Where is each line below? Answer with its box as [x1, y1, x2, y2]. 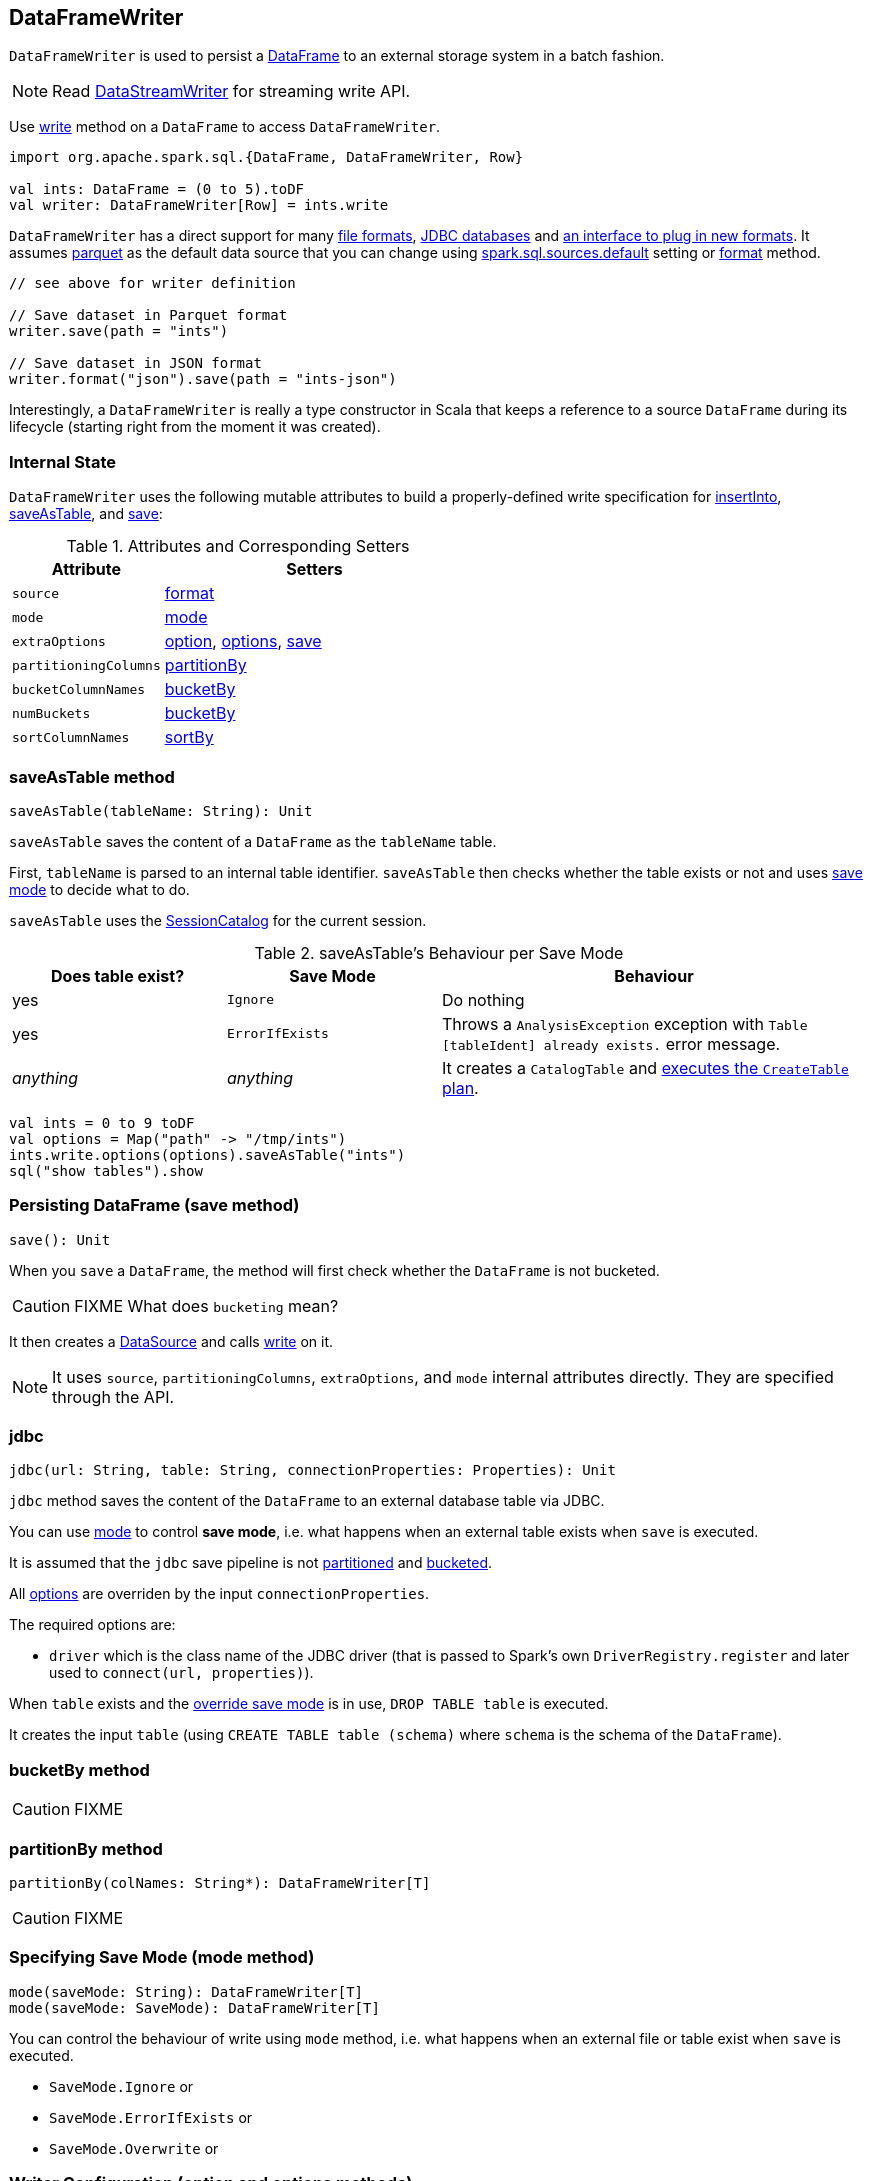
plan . [442, 1077, 479, 1098]
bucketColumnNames [12, 681, 146, 697]
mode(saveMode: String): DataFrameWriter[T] [9, 1983, 364, 2000]
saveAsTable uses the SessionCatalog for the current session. [9, 911, 427, 929]
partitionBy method [9, 1838, 163, 1859]
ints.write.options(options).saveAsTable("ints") [9, 1146, 406, 1163]
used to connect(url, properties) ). [49, 1664, 314, 1682]
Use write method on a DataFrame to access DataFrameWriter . [9, 118, 441, 136]
